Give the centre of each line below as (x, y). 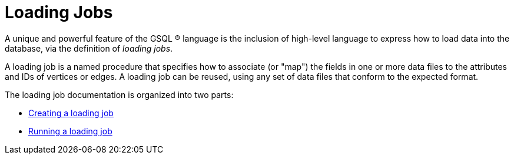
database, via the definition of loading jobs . (89, 48)
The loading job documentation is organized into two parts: (119, 94)
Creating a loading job (71, 113)
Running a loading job (70, 131)
